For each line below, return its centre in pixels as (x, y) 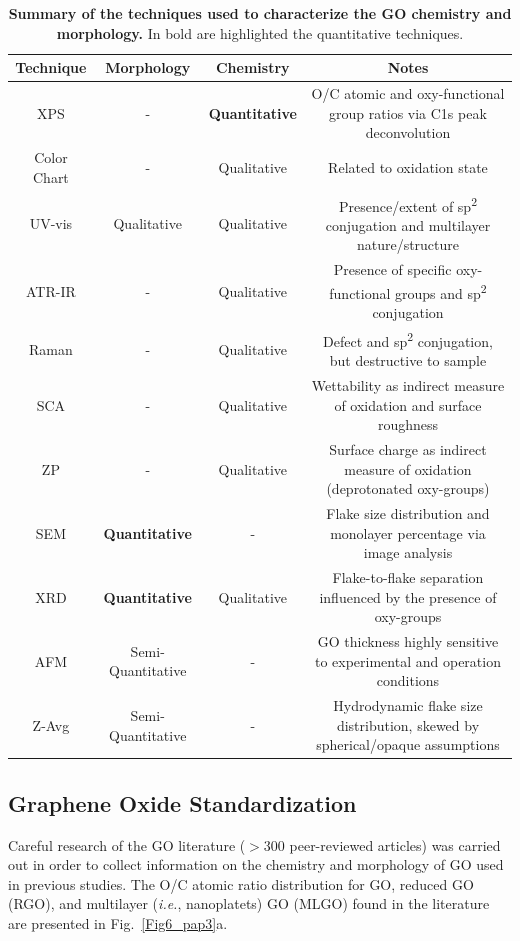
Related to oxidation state (408, 166)
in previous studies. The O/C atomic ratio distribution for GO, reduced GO (241, 883)
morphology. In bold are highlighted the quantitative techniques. (260, 32)
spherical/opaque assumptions (408, 744)
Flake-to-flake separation (408, 577)
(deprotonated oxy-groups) (408, 488)
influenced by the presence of (408, 596)
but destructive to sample (408, 360)
